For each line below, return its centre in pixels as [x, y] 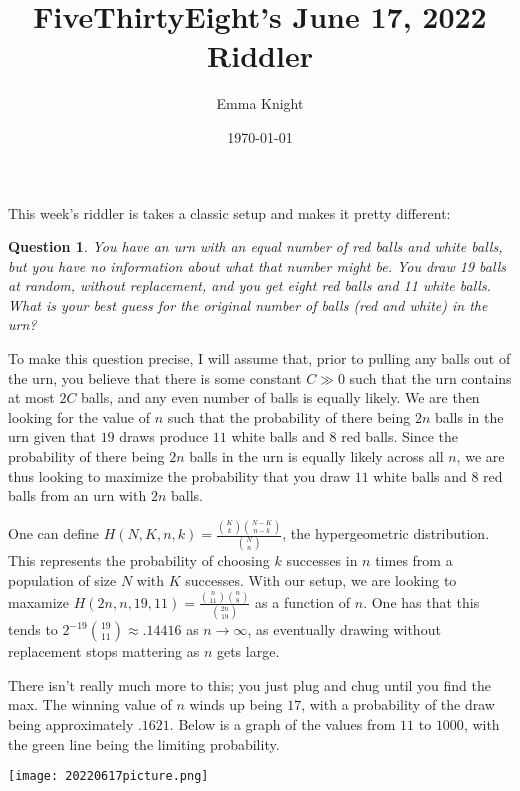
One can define [53, 533]
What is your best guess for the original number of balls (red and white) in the [248, 304]
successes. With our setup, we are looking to [321, 580]
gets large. [248, 651]
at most [31, 397]
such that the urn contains [430, 377]
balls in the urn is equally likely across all [316, 456]
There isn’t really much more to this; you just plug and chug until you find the [249, 684]
